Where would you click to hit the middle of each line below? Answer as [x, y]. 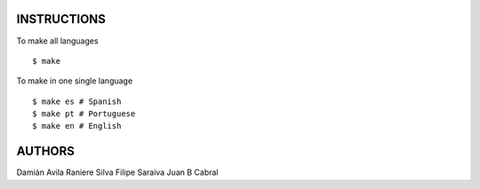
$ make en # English [77, 126]
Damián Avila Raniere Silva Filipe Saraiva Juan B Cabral [117, 172]
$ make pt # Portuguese [84, 114]
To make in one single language [75, 81]
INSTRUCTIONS [61, 19]
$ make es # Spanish [77, 101]
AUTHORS [46, 151]
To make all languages [57, 41]
